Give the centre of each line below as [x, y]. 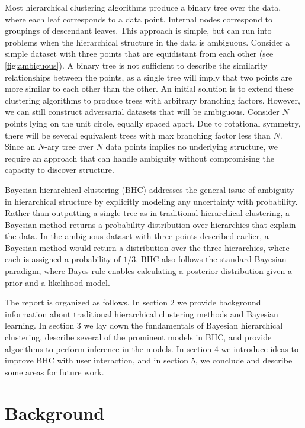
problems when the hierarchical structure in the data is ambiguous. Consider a [147, 42]
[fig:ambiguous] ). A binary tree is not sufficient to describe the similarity [136, 65]
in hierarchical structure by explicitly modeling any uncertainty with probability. [151, 201]
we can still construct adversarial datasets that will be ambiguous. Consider [142, 112]
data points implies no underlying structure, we [192, 147]
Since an [20, 147]
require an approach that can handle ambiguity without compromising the [139, 158]
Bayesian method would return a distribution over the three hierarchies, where [147, 247]
